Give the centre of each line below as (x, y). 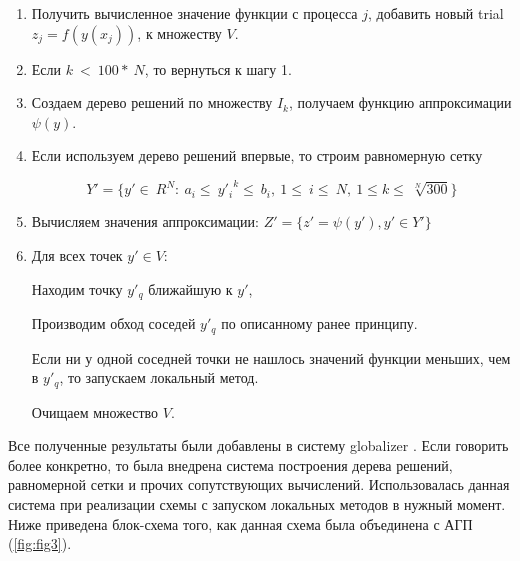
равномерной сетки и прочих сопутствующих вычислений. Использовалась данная (259, 484)
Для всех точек (77, 255)
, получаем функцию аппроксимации (400, 102)
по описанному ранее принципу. (319, 323)
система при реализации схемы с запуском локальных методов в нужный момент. (257, 503)
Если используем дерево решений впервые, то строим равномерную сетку (257, 155)
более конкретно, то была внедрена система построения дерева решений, (230, 464)
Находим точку (77, 288)
